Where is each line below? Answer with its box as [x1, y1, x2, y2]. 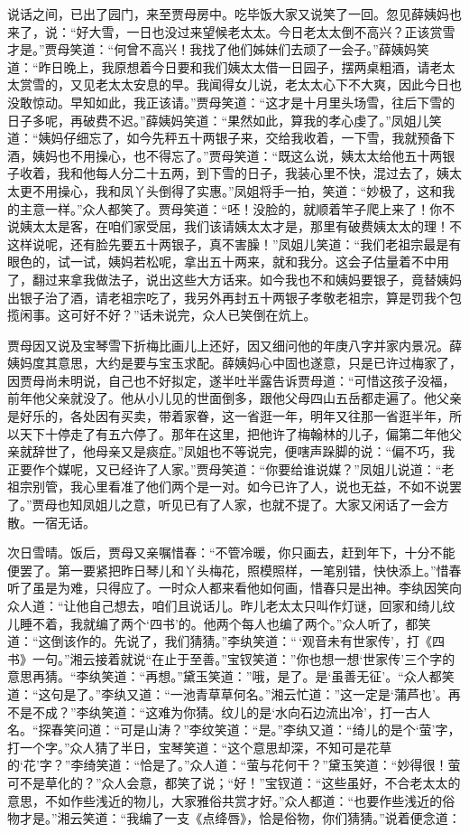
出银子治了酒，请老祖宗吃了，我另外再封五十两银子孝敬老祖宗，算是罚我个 [7, 287, 449, 306]
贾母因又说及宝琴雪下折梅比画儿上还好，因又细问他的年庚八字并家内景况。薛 [7, 335, 462, 354]
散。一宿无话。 [7, 512, 96, 531]
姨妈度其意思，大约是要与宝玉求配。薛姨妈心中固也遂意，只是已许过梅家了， [7, 353, 462, 372]
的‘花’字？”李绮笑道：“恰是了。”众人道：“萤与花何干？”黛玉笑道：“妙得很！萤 [7, 755, 461, 774]
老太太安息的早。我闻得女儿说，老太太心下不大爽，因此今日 [95, 75, 449, 94]
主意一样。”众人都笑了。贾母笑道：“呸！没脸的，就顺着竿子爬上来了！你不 [19, 199, 455, 218]
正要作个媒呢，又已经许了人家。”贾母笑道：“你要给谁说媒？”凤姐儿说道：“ [7, 459, 442, 478]
